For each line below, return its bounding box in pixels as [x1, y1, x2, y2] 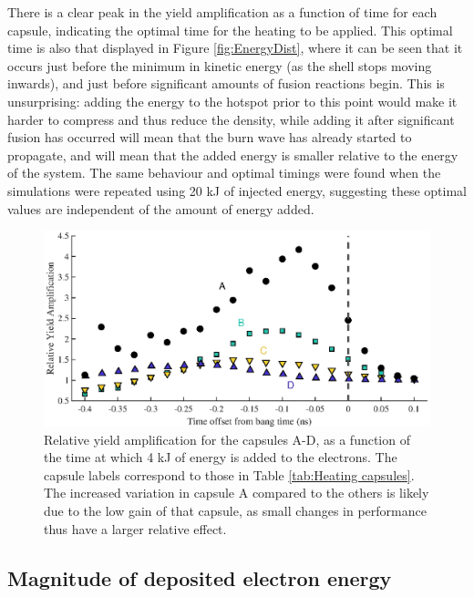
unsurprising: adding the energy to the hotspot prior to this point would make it [7, 91, 458, 110]
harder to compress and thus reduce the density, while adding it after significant [7, 109, 455, 129]
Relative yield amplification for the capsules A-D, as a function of [44, 429, 410, 448]
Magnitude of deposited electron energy [7, 563, 392, 592]
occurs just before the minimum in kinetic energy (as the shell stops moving [7, 56, 432, 75]
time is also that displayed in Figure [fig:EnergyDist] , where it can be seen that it [7, 38, 463, 57]
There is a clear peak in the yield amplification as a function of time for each [7, 3, 438, 21]
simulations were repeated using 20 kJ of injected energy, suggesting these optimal [7, 180, 467, 200]
